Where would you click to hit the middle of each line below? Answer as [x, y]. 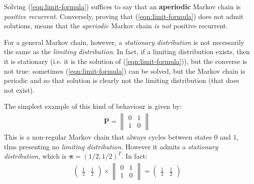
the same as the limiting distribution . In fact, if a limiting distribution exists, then [127, 51]
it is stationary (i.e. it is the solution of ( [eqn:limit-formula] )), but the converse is [126, 61]
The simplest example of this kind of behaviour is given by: [93, 106]
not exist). [19, 90]
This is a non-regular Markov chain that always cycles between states [108, 136]
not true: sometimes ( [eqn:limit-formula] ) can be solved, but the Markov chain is [125, 71]
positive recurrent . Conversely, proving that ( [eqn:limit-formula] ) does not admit [124, 16]
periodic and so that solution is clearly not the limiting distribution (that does [122, 80]
